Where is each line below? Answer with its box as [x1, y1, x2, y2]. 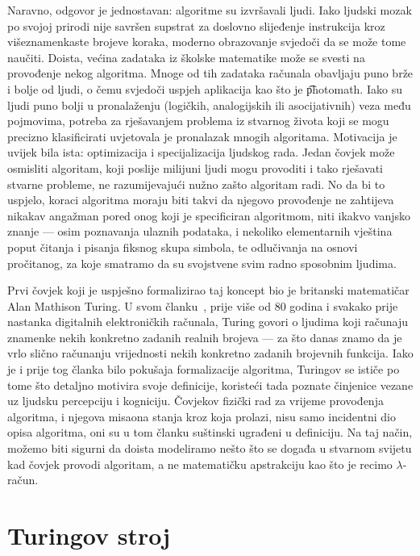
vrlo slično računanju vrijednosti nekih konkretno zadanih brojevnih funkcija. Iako [7, 345, 414, 362]
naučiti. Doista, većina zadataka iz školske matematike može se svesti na [7, 48, 365, 65]
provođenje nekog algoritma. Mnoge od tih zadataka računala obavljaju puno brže [7, 65, 414, 82]
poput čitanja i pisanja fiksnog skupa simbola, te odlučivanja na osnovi [7, 238, 358, 255]
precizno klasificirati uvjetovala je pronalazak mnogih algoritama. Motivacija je [7, 128, 397, 144]
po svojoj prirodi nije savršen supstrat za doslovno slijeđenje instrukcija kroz [7, 17, 385, 34]
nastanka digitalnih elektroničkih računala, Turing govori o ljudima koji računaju [7, 313, 408, 330]
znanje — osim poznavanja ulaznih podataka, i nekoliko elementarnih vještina [7, 223, 393, 240]
